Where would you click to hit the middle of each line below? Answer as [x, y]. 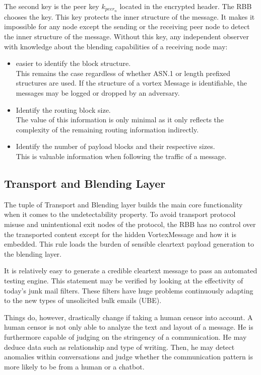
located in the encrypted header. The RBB [186, 6]
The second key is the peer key [52, 6]
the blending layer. [33, 253]
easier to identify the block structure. [73, 63]
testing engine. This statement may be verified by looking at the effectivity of [124, 280]
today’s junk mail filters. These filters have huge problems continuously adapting [129, 290]
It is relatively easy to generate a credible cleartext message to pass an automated [131, 271]
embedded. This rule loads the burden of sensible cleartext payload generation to [129, 244]
